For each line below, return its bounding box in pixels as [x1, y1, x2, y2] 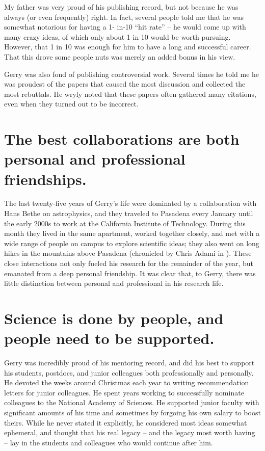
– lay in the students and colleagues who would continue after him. [4, 437, 213, 447]
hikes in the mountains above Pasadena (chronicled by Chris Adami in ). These [4, 248, 252, 258]
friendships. [4, 168, 87, 189]
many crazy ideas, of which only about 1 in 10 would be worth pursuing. [4, 31, 231, 42]
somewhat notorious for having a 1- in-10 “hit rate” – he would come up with [4, 21, 246, 32]
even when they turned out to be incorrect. [4, 98, 139, 109]
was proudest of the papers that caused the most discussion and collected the [4, 78, 246, 89]
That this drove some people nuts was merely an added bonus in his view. [4, 51, 235, 62]
